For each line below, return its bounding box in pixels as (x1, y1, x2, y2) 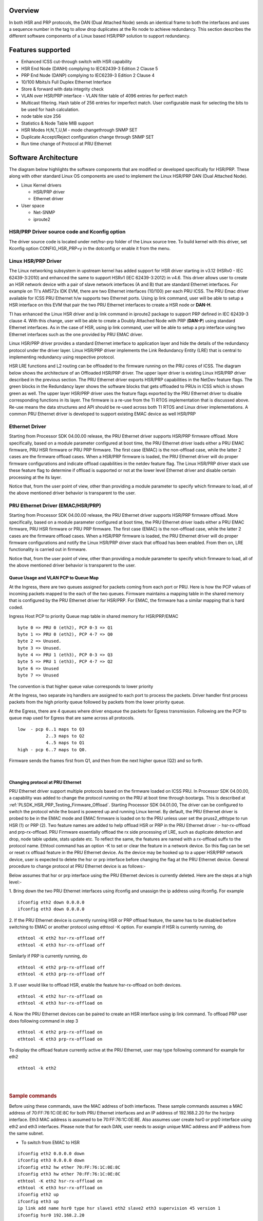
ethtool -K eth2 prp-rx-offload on (18, 1030, 103, 1035)
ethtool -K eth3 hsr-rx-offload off (18, 942, 105, 947)
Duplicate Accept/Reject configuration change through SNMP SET (21, 134, 154, 140)
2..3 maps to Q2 (45, 733, 85, 738)
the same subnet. (9, 1131, 44, 1137)
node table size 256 (21, 113, 61, 119)
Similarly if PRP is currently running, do (9, 953, 88, 959)
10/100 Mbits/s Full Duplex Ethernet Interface (21, 79, 112, 85)
